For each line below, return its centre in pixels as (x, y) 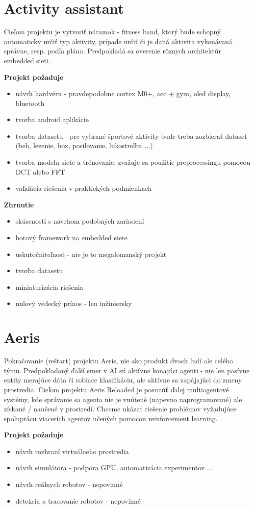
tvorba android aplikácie (52, 119)
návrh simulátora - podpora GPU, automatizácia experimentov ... (114, 468)
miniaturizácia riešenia (49, 287)
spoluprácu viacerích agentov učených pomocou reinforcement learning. (111, 418)
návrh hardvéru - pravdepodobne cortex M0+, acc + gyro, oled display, (123, 93)
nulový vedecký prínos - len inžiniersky (74, 303)
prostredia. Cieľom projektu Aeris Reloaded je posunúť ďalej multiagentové (116, 389)
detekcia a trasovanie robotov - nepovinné (78, 500)
